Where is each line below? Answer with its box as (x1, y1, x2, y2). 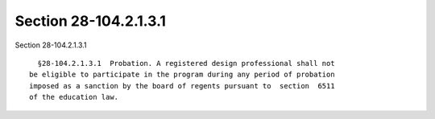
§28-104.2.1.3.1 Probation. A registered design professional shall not (37, 59, 335, 68)
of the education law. (29, 92, 119, 102)
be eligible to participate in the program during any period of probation (29, 70, 335, 80)
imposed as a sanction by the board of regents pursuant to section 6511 (29, 81, 335, 90)
